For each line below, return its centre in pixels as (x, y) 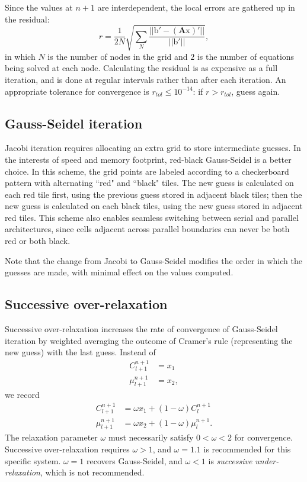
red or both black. (38, 241)
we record (22, 395)
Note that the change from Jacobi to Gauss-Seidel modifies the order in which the (153, 260)
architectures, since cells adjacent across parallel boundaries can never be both (147, 229)
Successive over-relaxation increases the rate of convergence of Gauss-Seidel (141, 329)
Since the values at (39, 7)
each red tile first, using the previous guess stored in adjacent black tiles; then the (153, 194)
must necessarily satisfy (151, 437)
